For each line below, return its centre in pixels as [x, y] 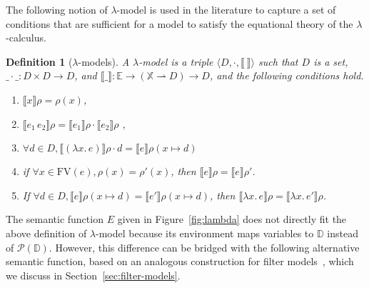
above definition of [46, 233]
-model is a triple [176, 61]
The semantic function [55, 219]
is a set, [331, 61]
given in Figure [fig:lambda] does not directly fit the [232, 219]
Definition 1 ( [39, 61]
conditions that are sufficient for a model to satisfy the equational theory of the [180, 23]
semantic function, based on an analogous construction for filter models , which [180, 261]
